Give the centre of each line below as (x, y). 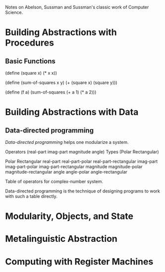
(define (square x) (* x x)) (31, 73)
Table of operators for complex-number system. (54, 181)
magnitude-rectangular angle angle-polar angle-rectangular (66, 172)
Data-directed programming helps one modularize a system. (67, 142)
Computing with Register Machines (79, 261)
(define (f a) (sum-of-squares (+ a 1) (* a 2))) (51, 92)
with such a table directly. (31, 196)
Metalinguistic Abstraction (61, 239)
